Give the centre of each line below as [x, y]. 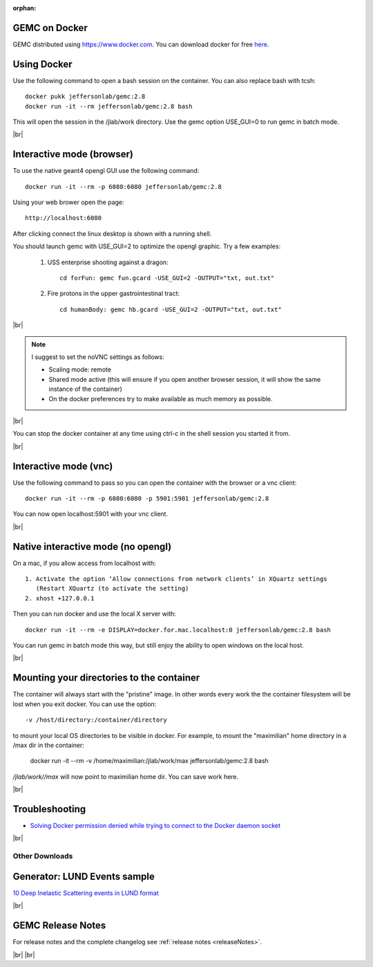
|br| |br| [24, 955]
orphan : [25, 8]
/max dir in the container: [48, 745]
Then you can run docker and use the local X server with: [94, 614]
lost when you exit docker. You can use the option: [85, 704]
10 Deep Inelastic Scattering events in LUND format [86, 893]
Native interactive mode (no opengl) [92, 546]
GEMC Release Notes [59, 926]
